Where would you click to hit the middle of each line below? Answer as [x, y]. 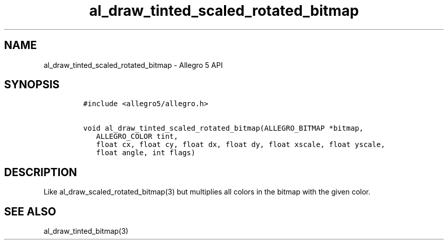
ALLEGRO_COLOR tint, [137, 137]
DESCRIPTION [41, 172]
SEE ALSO [30, 211]
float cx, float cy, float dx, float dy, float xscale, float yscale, [241, 145]
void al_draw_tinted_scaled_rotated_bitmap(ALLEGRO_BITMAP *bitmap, [223, 128]
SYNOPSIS [32, 85]
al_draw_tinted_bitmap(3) [86, 231]
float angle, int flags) [146, 153]
